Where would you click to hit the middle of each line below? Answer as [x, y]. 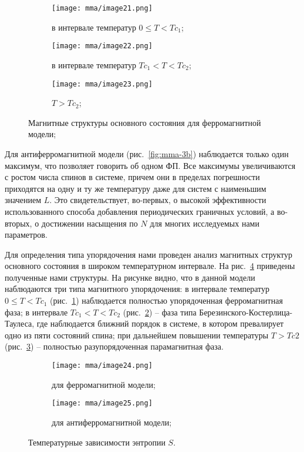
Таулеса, [20, 323]
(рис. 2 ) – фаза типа [160, 312]
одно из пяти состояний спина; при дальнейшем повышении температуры [137, 335]
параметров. [26, 235]
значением [23, 200]
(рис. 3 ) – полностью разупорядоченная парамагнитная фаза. [114, 346]
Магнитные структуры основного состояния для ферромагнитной [145, 122]
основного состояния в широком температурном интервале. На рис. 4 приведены [150, 266]
